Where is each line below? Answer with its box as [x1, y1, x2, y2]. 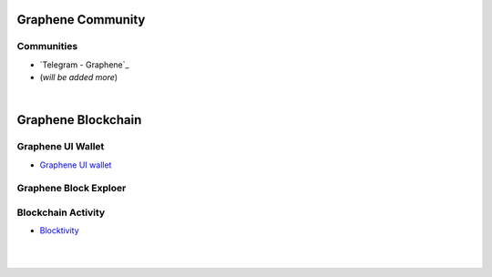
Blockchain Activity [16, 206, 106, 219]
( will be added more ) [39, 72, 118, 83]
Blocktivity [39, 225, 79, 236]
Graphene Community [16, 12, 146, 27]
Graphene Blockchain [16, 112, 142, 128]
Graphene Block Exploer [16, 182, 127, 195]
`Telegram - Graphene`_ [39, 59, 129, 70]
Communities [16, 40, 78, 53]
